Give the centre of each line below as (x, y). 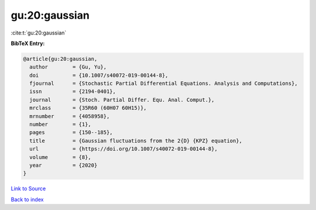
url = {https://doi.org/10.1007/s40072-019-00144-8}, (123, 149)
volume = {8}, (61, 157)
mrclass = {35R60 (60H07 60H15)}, (88, 108)
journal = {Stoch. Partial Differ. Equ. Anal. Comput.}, (122, 100)
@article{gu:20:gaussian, (60, 59)
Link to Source (28, 189)
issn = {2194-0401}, (73, 92)
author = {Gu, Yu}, (68, 67)
